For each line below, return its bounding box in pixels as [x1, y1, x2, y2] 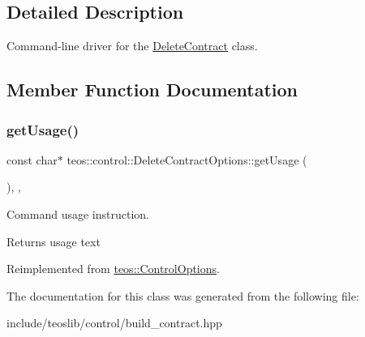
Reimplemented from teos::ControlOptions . [6, 260, 220, 277]
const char [6, 151, 58, 168]
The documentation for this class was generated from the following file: [6, 287, 359, 304]
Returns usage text [6, 232, 101, 250]
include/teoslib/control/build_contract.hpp [6, 314, 222, 331]
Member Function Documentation [6, 77, 298, 102]
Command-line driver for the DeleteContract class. [6, 37, 258, 54]
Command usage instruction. [6, 205, 149, 222]
